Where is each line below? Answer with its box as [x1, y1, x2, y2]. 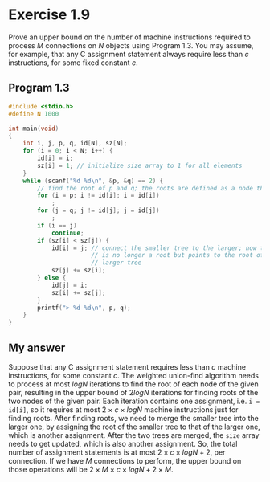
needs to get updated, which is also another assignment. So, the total [8, 439, 238, 448]
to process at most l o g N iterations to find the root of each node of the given [8, 379, 259, 389]
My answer [8, 341, 66, 354]
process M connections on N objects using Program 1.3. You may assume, [8, 40, 254, 50]
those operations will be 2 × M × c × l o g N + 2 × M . [8, 464, 174, 474]
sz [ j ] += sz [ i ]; [51, 267, 106, 275]
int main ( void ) [8, 125, 59, 133]
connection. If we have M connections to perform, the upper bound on [8, 455, 242, 465]
